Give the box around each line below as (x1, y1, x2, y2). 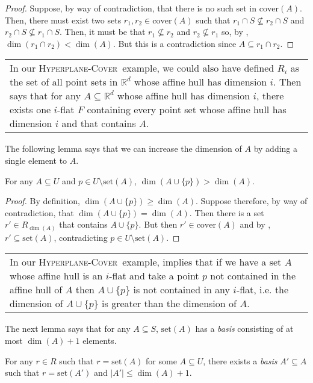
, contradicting (54, 231, 108, 243)
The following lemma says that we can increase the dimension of (5, 142, 242, 155)
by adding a (253, 142, 298, 155)
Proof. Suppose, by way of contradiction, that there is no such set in (5, 2, 256, 14)
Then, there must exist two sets (5, 13, 122, 26)
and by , (240, 218, 271, 231)
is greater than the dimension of (102, 296, 237, 311)
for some (146, 354, 177, 367)
